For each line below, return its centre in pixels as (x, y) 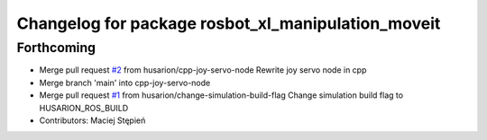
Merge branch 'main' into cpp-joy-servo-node (125, 83)
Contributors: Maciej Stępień (92, 120)
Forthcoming (56, 48)
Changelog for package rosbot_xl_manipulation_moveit (229, 23)
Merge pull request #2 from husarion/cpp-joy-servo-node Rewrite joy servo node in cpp (203, 70)
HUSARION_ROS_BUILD (84, 108)
